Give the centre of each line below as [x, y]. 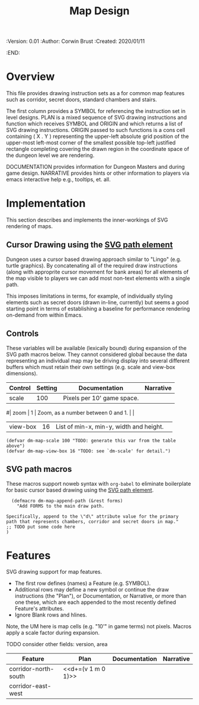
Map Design [99, 11]
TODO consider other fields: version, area [57, 644]
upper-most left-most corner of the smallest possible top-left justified [91, 143]
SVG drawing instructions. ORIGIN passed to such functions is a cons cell [96, 130]
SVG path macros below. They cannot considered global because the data [97, 354]
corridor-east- [30, 686]
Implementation [46, 204]
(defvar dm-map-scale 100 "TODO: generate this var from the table [91, 440]
